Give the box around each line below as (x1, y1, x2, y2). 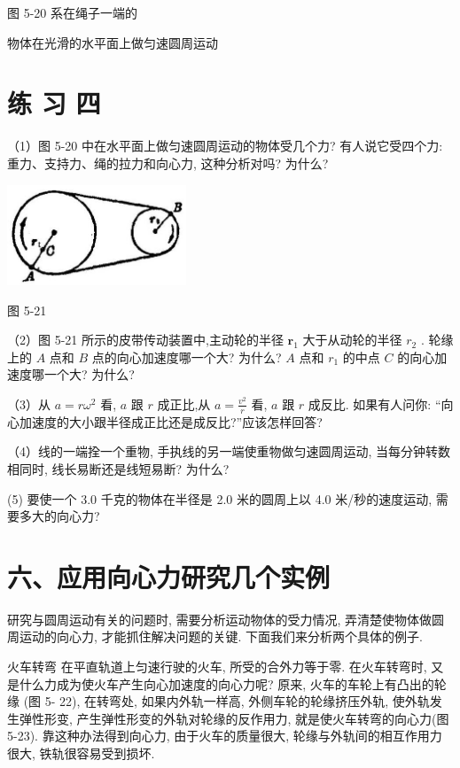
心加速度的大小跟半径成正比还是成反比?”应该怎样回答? (7, 412, 323, 431)
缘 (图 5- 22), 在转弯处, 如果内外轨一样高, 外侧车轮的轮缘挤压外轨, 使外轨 (7, 692, 430, 710)
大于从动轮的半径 (302, 330, 402, 349)
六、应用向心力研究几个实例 (7, 558, 331, 594)
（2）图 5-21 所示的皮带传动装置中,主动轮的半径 (7, 330, 284, 349)
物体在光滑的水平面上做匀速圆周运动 (7, 33, 218, 51)
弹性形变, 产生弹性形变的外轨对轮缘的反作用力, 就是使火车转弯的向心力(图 (19, 709, 449, 727)
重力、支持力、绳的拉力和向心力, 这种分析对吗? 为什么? (7, 153, 329, 172)
